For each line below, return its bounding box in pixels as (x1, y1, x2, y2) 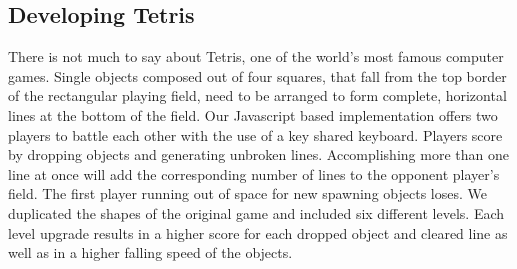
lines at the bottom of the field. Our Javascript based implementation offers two (8, 104, 498, 125)
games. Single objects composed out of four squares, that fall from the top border (8, 65, 507, 86)
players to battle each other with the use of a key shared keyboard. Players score (8, 124, 503, 145)
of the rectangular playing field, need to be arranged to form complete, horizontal (8, 85, 507, 106)
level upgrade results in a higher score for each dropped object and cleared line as (8, 222, 508, 243)
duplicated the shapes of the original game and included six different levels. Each (8, 202, 505, 223)
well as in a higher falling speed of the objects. (8, 242, 293, 263)
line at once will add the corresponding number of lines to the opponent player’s (8, 163, 500, 184)
